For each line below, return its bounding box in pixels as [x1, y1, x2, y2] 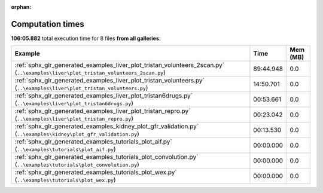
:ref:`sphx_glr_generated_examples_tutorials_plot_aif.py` [14, 137, 173, 146]
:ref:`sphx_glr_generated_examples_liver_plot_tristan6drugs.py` [14, 91, 193, 100]
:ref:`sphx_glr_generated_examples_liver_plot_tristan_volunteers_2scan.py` [14, 61, 224, 69]
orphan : [11, 4, 32, 10]
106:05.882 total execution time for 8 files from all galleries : [11, 35, 161, 42]
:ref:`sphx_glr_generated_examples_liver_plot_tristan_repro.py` [14, 107, 191, 115]
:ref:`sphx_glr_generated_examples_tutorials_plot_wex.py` [14, 168, 177, 176]
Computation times [11, 19, 84, 29]
